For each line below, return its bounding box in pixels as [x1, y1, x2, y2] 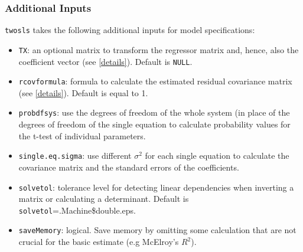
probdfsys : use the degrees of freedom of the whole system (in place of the [18, 106, 290, 119]
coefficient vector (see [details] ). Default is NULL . [18, 55, 193, 67]
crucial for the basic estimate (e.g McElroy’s [18, 235, 179, 248]
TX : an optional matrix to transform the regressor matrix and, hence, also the [18, 43, 299, 55]
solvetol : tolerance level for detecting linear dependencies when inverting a [18, 181, 294, 193]
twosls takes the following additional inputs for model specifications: [5, 24, 255, 36]
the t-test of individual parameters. [18, 129, 146, 142]
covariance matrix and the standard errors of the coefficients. [18, 161, 239, 173]
